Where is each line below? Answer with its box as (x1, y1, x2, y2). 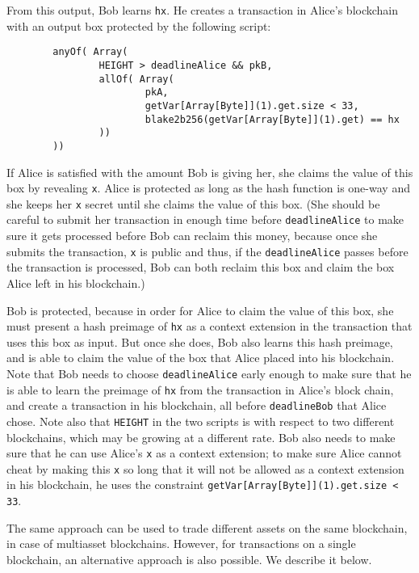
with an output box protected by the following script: (6, 17, 271, 34)
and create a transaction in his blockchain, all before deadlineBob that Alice (6, 397, 387, 414)
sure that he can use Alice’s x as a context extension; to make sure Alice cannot (6, 444, 402, 461)
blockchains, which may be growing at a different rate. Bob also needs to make (6, 428, 396, 445)
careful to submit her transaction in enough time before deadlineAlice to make (6, 211, 404, 228)
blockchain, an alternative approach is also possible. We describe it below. (6, 550, 372, 567)
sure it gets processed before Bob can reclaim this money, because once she (6, 227, 378, 244)
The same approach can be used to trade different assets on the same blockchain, (6, 519, 408, 536)
